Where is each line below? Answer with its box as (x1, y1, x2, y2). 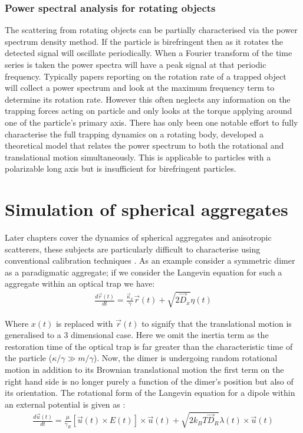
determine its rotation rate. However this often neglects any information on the (5, 93, 291, 105)
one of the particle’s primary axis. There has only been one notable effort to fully (5, 116, 298, 128)
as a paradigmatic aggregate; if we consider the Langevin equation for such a (5, 265, 282, 278)
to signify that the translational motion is (141, 317, 292, 329)
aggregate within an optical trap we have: (5, 277, 155, 290)
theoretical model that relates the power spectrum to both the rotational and (5, 139, 284, 152)
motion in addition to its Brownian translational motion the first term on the (5, 363, 284, 375)
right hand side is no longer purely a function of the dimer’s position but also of (5, 375, 294, 387)
